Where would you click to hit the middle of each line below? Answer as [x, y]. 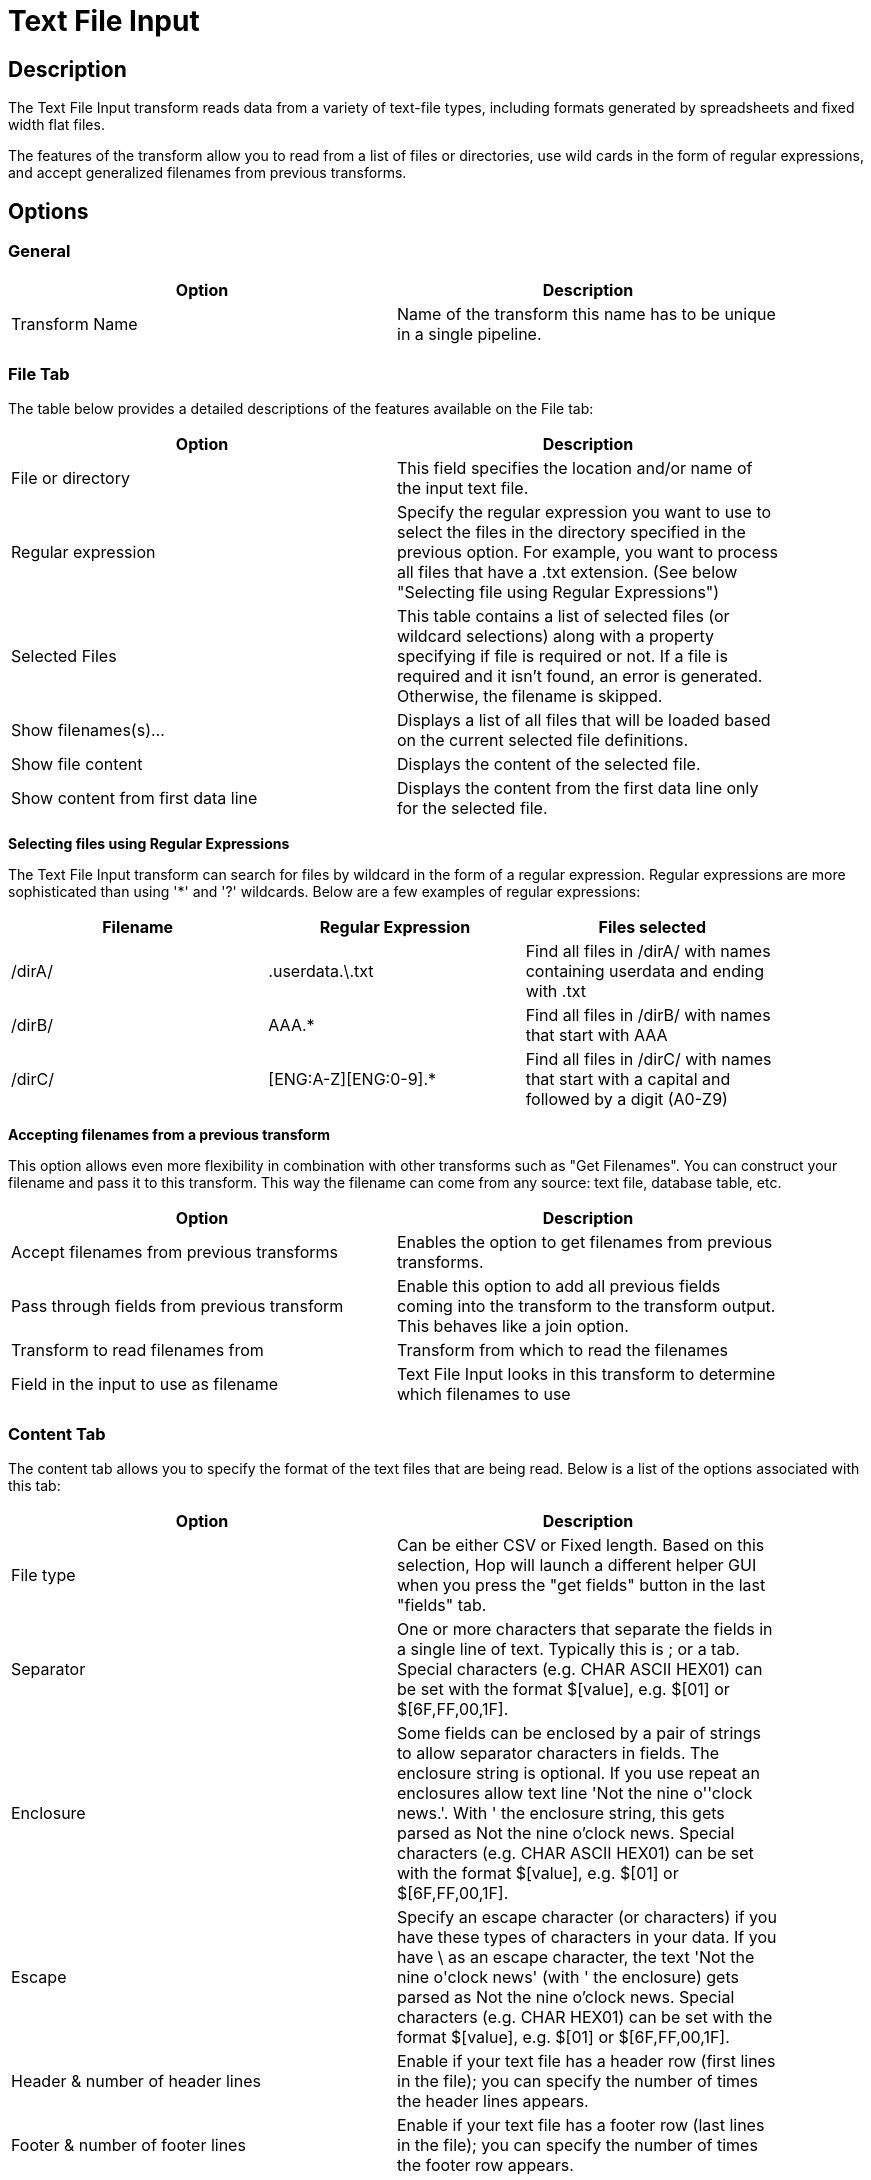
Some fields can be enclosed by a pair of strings [579, 1732]
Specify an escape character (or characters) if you [587, 1916]
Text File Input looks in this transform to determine [586, 1374]
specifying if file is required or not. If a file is [562, 656]
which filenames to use [484, 1394]
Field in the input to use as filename [145, 1384]
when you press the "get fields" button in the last [581, 1584]
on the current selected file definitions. [542, 740]
